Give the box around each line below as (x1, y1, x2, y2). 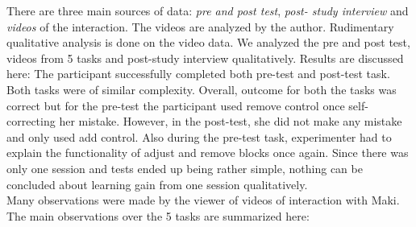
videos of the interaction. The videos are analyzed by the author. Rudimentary (6, 18, 394, 35)
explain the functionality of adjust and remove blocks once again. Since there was (6, 144, 409, 161)
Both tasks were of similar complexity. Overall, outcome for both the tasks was (6, 80, 397, 97)
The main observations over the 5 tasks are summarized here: (6, 207, 310, 224)
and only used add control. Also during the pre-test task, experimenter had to (6, 128, 392, 145)
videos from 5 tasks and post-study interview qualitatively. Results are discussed (6, 49, 404, 66)
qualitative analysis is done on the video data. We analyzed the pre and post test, (6, 34, 410, 51)
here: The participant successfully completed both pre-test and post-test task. (6, 65, 390, 82)
